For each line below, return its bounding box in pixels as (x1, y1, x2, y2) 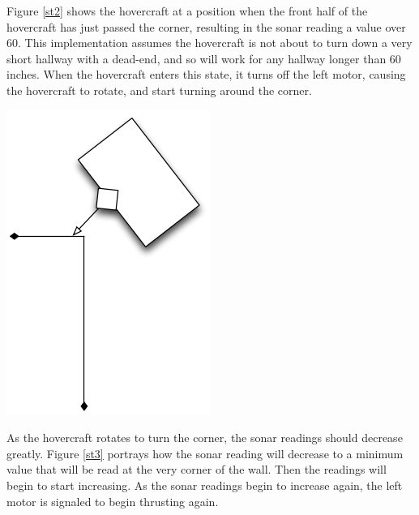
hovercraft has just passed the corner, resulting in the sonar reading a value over (6, 18, 406, 35)
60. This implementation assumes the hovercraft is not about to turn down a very (6, 34, 413, 51)
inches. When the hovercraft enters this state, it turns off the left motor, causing (6, 66, 406, 83)
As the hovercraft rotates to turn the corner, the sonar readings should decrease (6, 429, 403, 446)
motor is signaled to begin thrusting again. (6, 492, 219, 509)
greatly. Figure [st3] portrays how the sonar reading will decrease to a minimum (6, 444, 404, 461)
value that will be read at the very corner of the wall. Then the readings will (6, 461, 387, 478)
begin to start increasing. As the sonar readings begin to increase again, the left (6, 476, 403, 493)
